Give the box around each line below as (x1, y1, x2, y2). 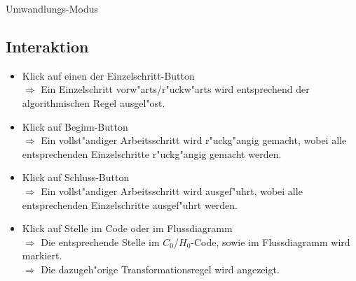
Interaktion (6, 35, 89, 57)
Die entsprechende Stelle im (41, 234, 160, 249)
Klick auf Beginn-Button (22, 119, 128, 134)
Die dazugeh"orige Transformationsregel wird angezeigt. (41, 261, 280, 276)
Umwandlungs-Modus (6, 1, 99, 15)
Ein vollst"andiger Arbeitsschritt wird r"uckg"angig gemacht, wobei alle (41, 133, 347, 147)
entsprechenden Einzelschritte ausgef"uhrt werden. (22, 197, 238, 212)
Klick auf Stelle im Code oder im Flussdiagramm (22, 221, 233, 236)
